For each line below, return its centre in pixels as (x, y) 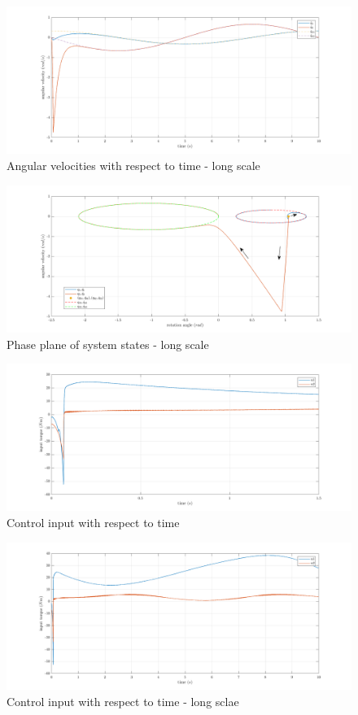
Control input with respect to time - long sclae (123, 701)
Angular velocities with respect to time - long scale (133, 165)
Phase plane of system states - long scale (108, 344)
